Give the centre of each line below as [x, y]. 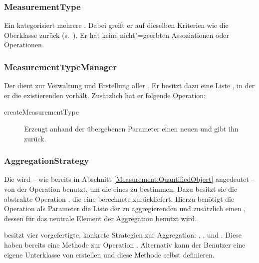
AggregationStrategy [47, 161]
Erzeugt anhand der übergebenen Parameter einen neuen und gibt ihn [131, 129]
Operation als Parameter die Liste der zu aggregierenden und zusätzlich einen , [125, 208]
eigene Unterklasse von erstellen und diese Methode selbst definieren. [109, 254]
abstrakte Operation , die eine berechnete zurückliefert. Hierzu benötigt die [119, 198]
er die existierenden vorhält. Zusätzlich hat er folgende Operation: [105, 95]
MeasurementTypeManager [60, 66]
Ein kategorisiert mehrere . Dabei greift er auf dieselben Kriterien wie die [116, 25]
